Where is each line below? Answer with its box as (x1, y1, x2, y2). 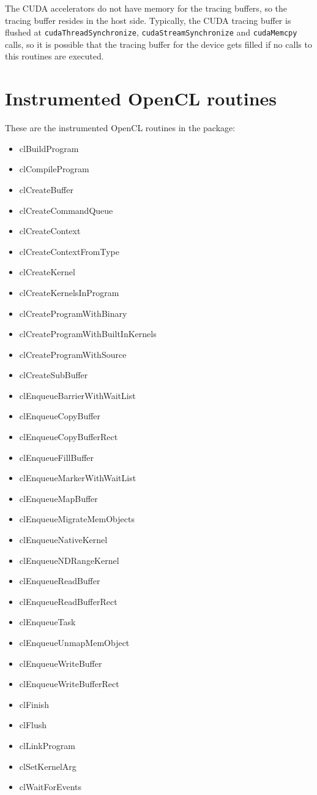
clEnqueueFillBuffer (19, 451, 94, 463)
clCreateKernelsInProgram (19, 286, 119, 299)
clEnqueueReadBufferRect (19, 595, 117, 607)
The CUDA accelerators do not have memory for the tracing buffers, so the (5, 2, 288, 14)
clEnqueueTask (19, 615, 76, 628)
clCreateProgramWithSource (19, 348, 127, 360)
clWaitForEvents (19, 780, 82, 793)
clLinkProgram (19, 739, 75, 751)
